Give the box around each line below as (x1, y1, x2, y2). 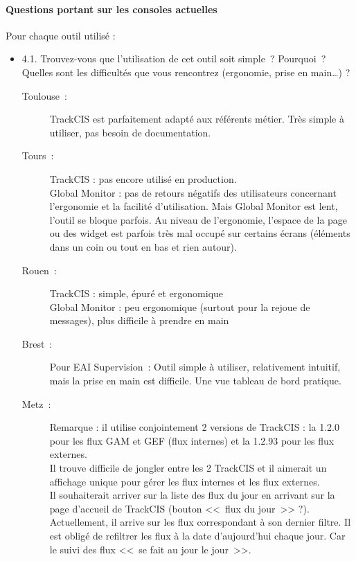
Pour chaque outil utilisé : (6, 28, 116, 42)
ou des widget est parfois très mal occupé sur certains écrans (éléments (49, 226, 350, 240)
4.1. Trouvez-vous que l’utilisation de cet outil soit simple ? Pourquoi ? (21, 51, 326, 66)
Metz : (21, 396, 51, 411)
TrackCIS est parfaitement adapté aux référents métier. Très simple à (49, 112, 344, 126)
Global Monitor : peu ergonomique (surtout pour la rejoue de (49, 299, 310, 314)
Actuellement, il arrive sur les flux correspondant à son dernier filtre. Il (49, 515, 351, 529)
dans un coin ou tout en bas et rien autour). (49, 239, 237, 253)
